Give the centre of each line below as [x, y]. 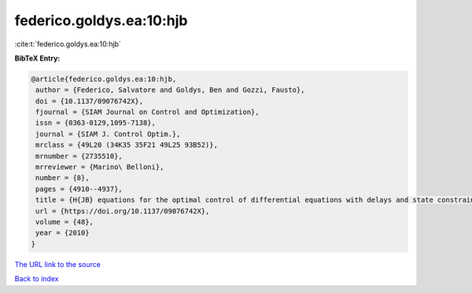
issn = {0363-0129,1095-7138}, [96, 123]
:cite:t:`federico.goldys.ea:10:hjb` [68, 44]
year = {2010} [63, 233]
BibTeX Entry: [37, 58]
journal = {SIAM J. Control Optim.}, [108, 134]
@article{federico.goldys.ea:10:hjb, [104, 79]
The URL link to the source [58, 264]
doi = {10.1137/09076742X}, [90, 101]
